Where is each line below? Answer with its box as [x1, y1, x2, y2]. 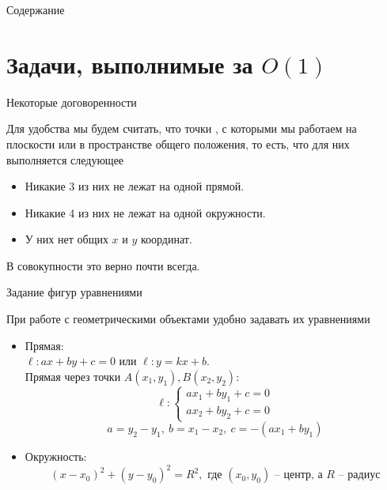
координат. [140, 231, 192, 247]
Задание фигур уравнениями [6, 284, 142, 300]
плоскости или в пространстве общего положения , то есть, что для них [6, 135, 350, 152]
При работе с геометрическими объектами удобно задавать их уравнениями [6, 311, 370, 327]
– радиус [338, 469, 381, 481]
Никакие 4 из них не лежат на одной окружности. [25, 204, 266, 220]
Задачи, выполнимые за [6, 47, 253, 80]
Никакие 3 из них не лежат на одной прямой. [25, 178, 245, 194]
